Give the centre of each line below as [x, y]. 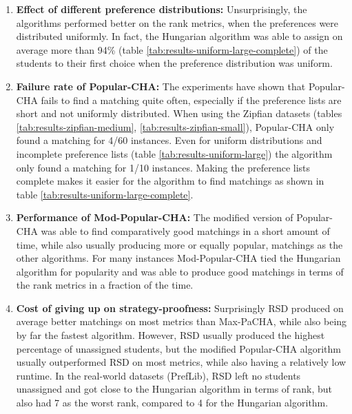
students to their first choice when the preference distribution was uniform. [174, 63]
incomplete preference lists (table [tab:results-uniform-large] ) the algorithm [174, 153]
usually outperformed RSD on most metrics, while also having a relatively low [181, 362]
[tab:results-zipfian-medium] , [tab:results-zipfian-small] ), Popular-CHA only [175, 126]
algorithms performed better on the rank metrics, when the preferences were [177, 22]
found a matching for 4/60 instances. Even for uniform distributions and [169, 140]
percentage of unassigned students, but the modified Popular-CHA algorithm [179, 348]
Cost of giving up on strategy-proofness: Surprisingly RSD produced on [180, 308]
